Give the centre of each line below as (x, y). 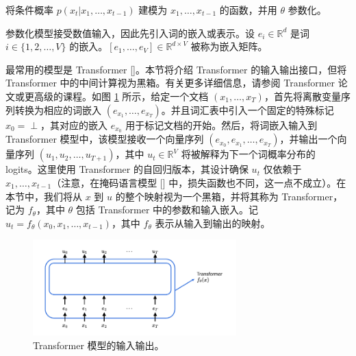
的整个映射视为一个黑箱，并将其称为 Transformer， (229, 196)
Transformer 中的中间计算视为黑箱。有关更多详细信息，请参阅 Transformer (170, 83)
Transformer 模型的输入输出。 (99, 345)
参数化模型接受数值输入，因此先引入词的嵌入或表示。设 (130, 33)
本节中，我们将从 (44, 196)
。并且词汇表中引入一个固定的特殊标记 (247, 109)
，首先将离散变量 (302, 96)
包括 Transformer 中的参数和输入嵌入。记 (167, 210)
